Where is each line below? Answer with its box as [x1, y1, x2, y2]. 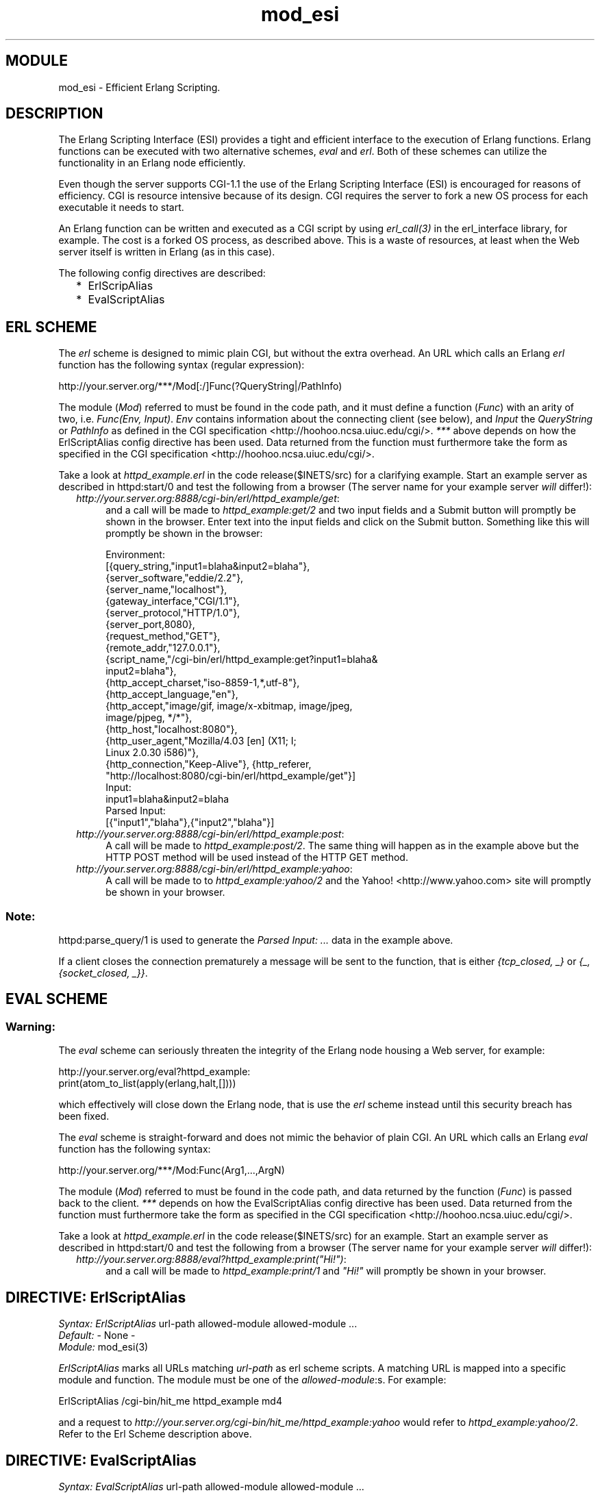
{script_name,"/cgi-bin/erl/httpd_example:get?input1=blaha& [105, 653, 378, 666]
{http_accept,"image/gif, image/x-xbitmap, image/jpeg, [105, 700, 353, 712]
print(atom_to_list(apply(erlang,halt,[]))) [58, 1077, 236, 1090]
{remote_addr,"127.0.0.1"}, [105, 642, 221, 654]
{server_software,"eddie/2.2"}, [105, 572, 244, 584]
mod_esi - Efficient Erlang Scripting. [58, 81, 221, 93]
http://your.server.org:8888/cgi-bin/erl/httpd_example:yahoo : [76, 863, 353, 875]
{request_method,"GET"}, [105, 630, 221, 642]
